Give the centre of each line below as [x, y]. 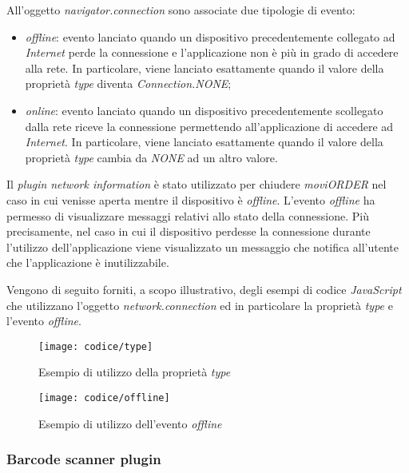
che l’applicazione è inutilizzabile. [88, 262]
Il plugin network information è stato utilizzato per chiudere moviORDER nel [197, 184]
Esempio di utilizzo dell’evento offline [130, 423]
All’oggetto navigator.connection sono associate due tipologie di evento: [181, 10]
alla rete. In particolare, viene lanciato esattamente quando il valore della [204, 68]
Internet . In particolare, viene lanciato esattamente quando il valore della [204, 142]
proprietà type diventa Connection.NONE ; [128, 83]
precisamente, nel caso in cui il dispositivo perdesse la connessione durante [189, 231]
